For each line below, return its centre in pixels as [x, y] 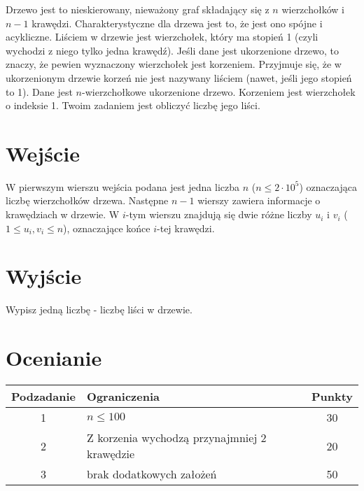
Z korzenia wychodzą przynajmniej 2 [177, 438]
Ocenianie [54, 358]
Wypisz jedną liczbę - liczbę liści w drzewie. [99, 309]
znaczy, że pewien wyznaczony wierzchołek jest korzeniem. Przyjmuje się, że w [174, 64]
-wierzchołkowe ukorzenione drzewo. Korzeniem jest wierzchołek [219, 91]
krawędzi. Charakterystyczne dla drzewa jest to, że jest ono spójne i [177, 23]
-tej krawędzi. [186, 228]
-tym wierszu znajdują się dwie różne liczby [219, 214]
